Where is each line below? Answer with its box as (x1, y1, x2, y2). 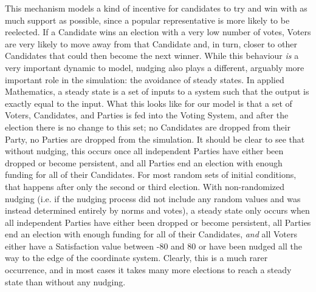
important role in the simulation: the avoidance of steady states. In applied (5, 73, 284, 86)
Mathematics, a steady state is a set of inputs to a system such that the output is (5, 85, 309, 98)
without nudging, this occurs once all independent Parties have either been (5, 144, 284, 157)
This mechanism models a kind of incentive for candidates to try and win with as (5, 2, 307, 14)
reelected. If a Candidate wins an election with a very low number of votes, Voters (5, 25, 311, 38)
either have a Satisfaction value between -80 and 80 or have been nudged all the (5, 239, 302, 252)
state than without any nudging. (5, 275, 126, 288)
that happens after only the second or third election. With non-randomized (5, 180, 285, 192)
